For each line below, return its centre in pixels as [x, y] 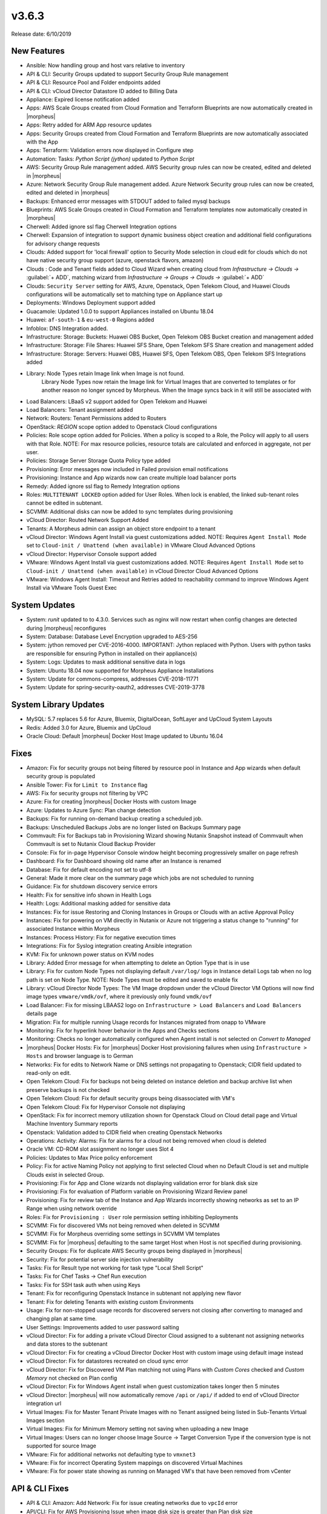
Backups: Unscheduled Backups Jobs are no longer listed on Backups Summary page [134, 827]
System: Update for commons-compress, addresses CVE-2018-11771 [113, 679]
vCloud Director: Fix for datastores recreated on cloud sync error [107, 1361]
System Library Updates [58, 705]
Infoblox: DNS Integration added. [67, 328]
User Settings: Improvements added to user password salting [103, 1327]
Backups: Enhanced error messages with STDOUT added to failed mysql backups [128, 201]
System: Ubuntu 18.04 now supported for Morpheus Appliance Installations [120, 670]
